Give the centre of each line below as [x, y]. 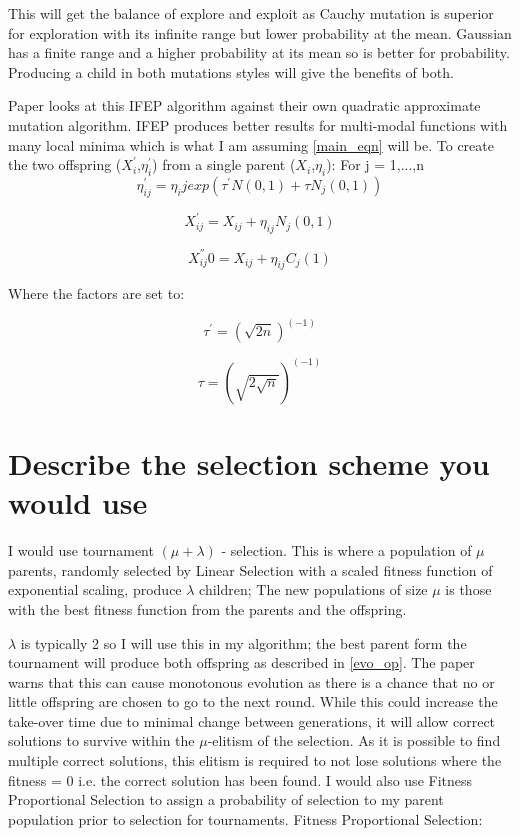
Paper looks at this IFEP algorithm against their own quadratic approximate [244, 105]
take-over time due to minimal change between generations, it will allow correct [252, 720]
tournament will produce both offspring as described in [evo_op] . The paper [241, 662]
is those [468, 589]
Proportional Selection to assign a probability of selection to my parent [226, 799]
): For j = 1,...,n [375, 164]
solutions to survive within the [101, 740]
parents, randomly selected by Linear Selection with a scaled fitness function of [250, 569]
